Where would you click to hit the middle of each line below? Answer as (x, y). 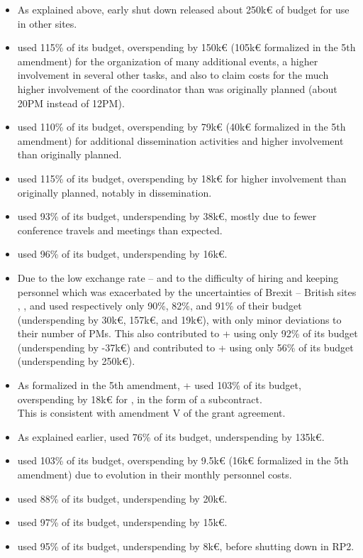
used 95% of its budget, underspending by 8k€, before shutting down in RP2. (186, 546)
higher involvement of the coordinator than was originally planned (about (177, 88)
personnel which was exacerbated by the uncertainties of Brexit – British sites (187, 291)
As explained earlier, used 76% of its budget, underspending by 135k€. (171, 436)
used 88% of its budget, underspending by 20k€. (122, 498)
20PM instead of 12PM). (71, 103)
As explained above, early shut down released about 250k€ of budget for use (183, 9)
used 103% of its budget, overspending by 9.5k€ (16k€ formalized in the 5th (183, 460)
